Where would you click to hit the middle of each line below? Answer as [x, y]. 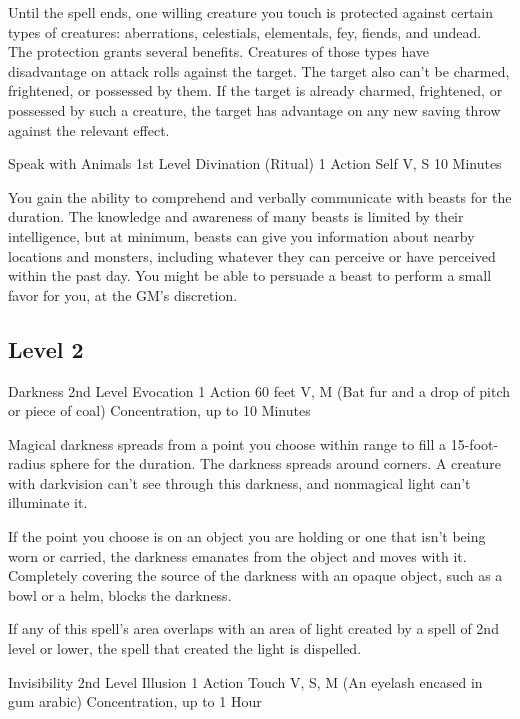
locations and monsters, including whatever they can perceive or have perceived [252, 255]
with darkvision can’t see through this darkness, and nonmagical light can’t [239, 482]
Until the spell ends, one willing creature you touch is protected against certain [251, 12]
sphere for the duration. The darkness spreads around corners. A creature [275, 463]
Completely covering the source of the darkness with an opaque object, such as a [255, 575]
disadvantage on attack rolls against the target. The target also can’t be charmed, [259, 70]
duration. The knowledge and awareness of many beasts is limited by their [236, 216]
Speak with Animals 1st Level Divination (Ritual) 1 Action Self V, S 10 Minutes [255, 163]
